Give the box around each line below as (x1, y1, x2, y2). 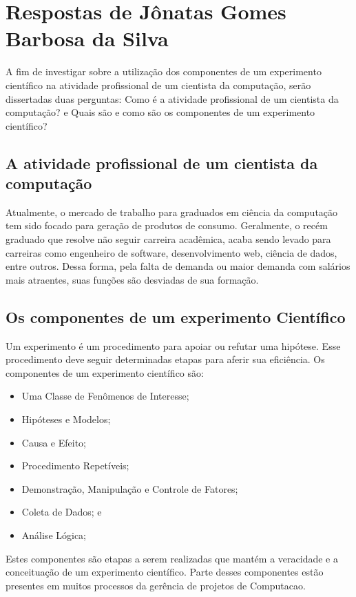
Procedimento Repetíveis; (21, 458, 129, 473)
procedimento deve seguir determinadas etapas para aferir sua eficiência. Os (6, 352, 325, 366)
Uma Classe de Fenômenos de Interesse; (21, 389, 189, 403)
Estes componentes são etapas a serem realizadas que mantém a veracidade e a (6, 551, 338, 565)
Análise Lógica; (21, 527, 87, 542)
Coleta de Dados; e (21, 505, 102, 519)
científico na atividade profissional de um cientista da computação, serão (6, 77, 311, 92)
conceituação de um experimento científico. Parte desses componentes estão (6, 565, 324, 579)
